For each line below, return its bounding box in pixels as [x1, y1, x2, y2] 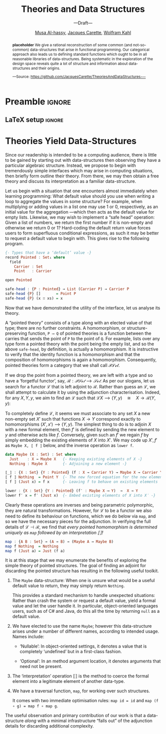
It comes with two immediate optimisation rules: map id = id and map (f [12, 698, 159, 704]
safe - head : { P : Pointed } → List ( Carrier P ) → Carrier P [5, 287, 129, 292]
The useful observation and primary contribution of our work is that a [5, 713, 146, 719]
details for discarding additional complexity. [5, 723, 94, 729]
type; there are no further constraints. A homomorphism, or [5, 325, 126, 331]
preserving [5, 330, 27, 336]
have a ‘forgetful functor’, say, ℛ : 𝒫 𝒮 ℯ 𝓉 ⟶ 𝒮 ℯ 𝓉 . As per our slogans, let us [5, 377, 155, 383]
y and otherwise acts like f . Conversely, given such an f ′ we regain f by [5, 432, 149, 438]
